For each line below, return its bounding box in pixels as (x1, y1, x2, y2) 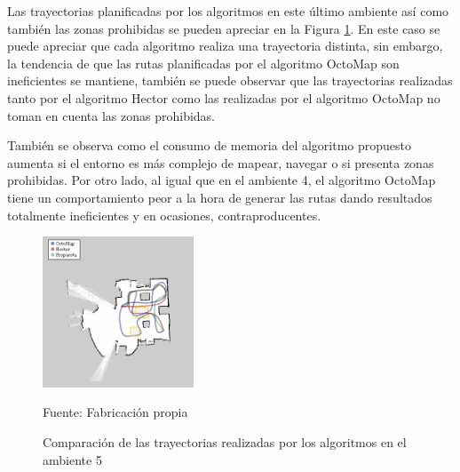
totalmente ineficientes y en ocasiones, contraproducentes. (7, 205, 321, 224)
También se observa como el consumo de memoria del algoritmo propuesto (7, 136, 412, 155)
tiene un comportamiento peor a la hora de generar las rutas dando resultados (7, 188, 432, 206)
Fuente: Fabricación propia (43, 403, 188, 421)
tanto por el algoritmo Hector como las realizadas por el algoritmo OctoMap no (7, 88, 440, 107)
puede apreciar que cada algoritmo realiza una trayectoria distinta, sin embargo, (7, 36, 443, 55)
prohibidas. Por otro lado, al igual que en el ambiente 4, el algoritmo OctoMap (7, 171, 436, 189)
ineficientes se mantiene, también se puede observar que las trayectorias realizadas (7, 71, 453, 90)
